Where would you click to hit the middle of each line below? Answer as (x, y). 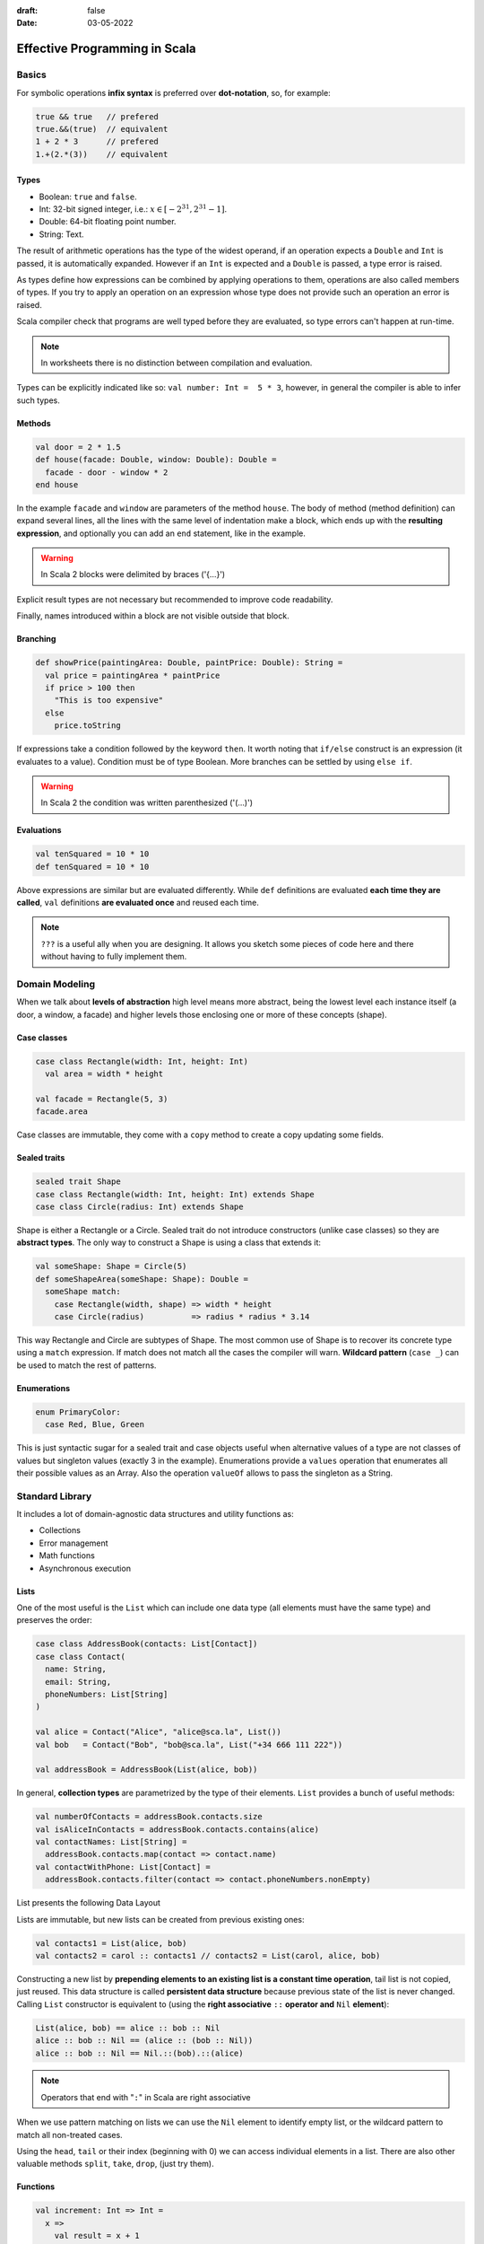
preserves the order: (55, 1620)
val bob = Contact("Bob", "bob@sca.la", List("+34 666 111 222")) (189, 1744)
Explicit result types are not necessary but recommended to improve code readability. (175, 599)
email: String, (78, 1682)
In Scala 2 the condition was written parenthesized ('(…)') (147, 802)
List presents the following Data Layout (89, 1903)
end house (57, 484)
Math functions (67, 1556)
